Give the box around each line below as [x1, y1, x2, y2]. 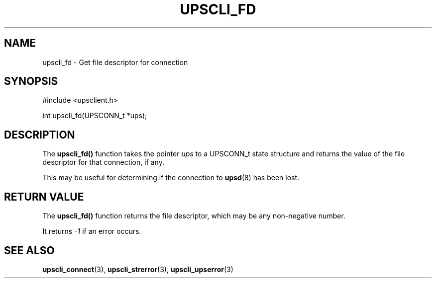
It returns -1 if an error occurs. [42, 227, 141, 236]
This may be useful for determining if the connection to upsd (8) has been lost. [42, 173, 300, 182]
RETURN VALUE [4, 190, 84, 203]
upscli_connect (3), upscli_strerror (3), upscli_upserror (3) [42, 265, 233, 274]
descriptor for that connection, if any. [42, 158, 164, 167]
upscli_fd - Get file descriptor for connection [42, 58, 188, 67]
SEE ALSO [4, 244, 55, 257]
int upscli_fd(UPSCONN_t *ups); [42, 111, 147, 120]
